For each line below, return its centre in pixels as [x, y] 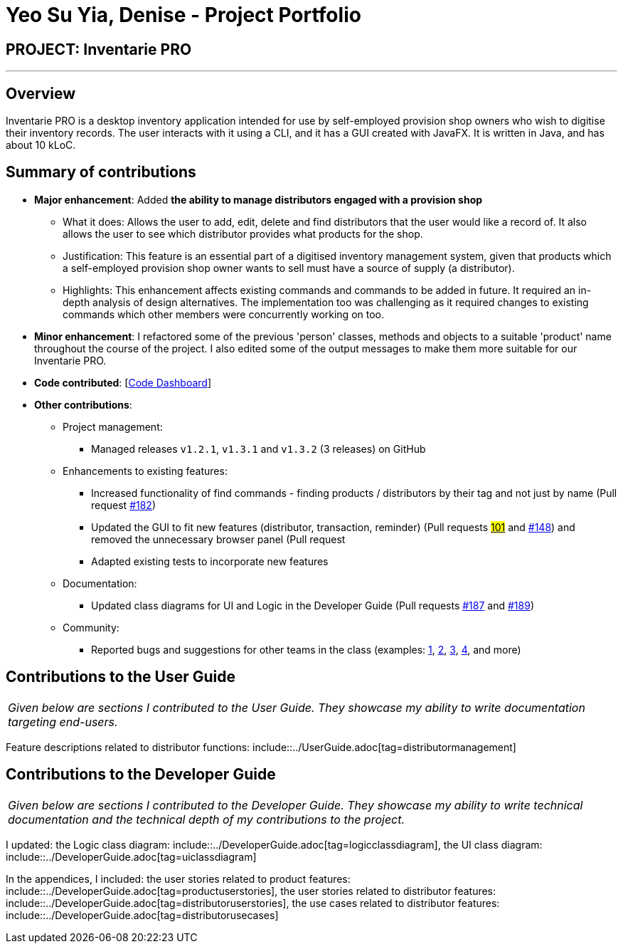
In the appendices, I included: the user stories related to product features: [178, 879]
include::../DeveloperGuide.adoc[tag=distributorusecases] [142, 915]
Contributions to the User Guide [121, 677]
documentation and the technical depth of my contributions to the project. [207, 819]
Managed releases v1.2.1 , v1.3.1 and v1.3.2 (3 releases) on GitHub [259, 449]
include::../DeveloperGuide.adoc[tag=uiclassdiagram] [131, 856]
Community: [91, 627]
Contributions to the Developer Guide [141, 775]
